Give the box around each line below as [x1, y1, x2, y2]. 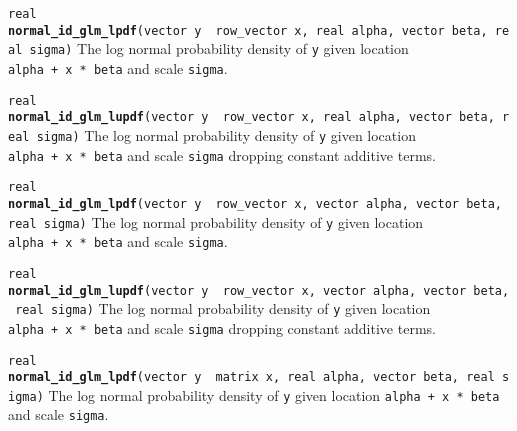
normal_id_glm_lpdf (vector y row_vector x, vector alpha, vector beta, [8, 196, 502, 211]
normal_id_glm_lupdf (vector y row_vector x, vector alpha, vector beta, [8, 283, 510, 298]
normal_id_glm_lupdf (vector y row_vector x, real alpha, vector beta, [8, 110, 495, 125]
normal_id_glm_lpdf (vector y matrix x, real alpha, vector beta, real [8, 370, 495, 385]
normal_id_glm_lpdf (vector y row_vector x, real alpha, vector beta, [8, 23, 488, 38]
